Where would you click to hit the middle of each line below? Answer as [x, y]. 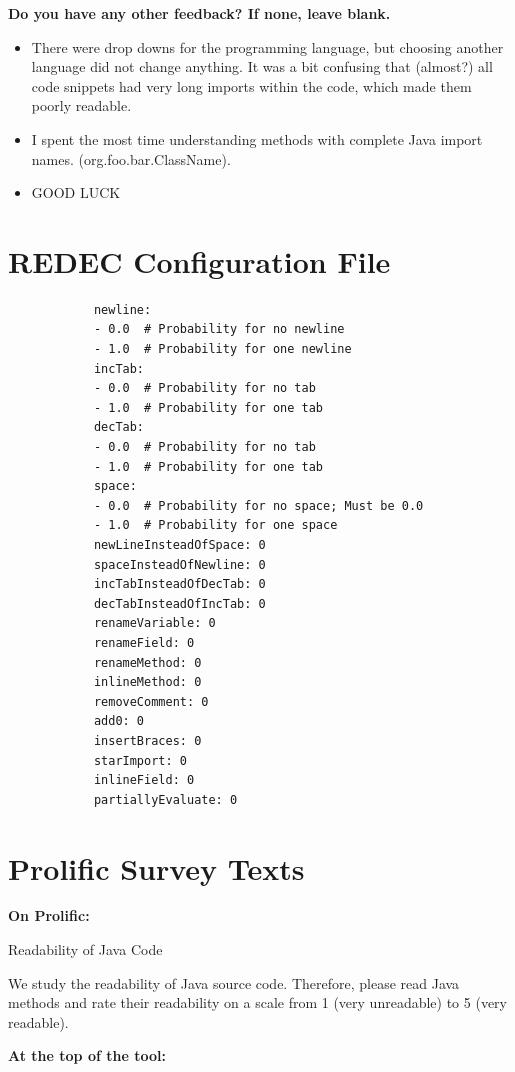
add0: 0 [119, 721]
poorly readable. [81, 105]
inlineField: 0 [144, 780]
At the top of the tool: [87, 1055]
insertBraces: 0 [147, 740]
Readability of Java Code [85, 949]
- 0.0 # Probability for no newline [219, 329]
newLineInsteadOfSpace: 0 [179, 545]
